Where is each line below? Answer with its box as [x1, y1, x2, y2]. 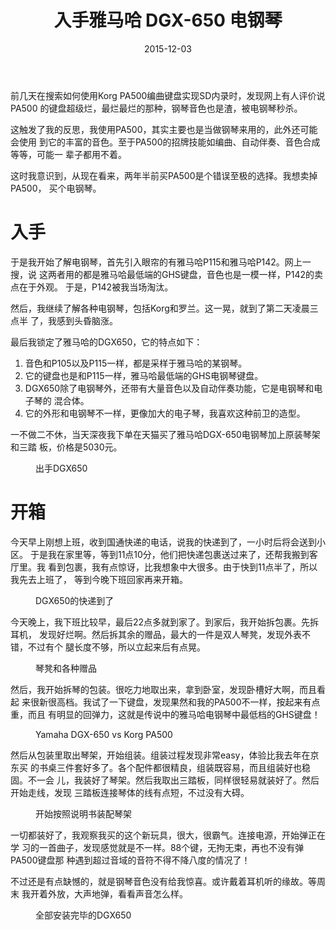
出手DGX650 [35, 462, 88, 474]
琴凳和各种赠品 [35, 662, 97, 674]
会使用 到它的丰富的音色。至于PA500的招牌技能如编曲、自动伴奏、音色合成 [10, 136, 321, 148]
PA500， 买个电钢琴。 [10, 182, 102, 194]
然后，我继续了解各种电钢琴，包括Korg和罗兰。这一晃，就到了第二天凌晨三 [10, 302, 319, 314]
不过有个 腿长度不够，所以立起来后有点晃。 [27, 641, 206, 653]
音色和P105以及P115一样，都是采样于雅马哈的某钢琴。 [24, 357, 248, 369]
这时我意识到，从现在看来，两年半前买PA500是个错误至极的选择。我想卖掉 [10, 169, 318, 181]
